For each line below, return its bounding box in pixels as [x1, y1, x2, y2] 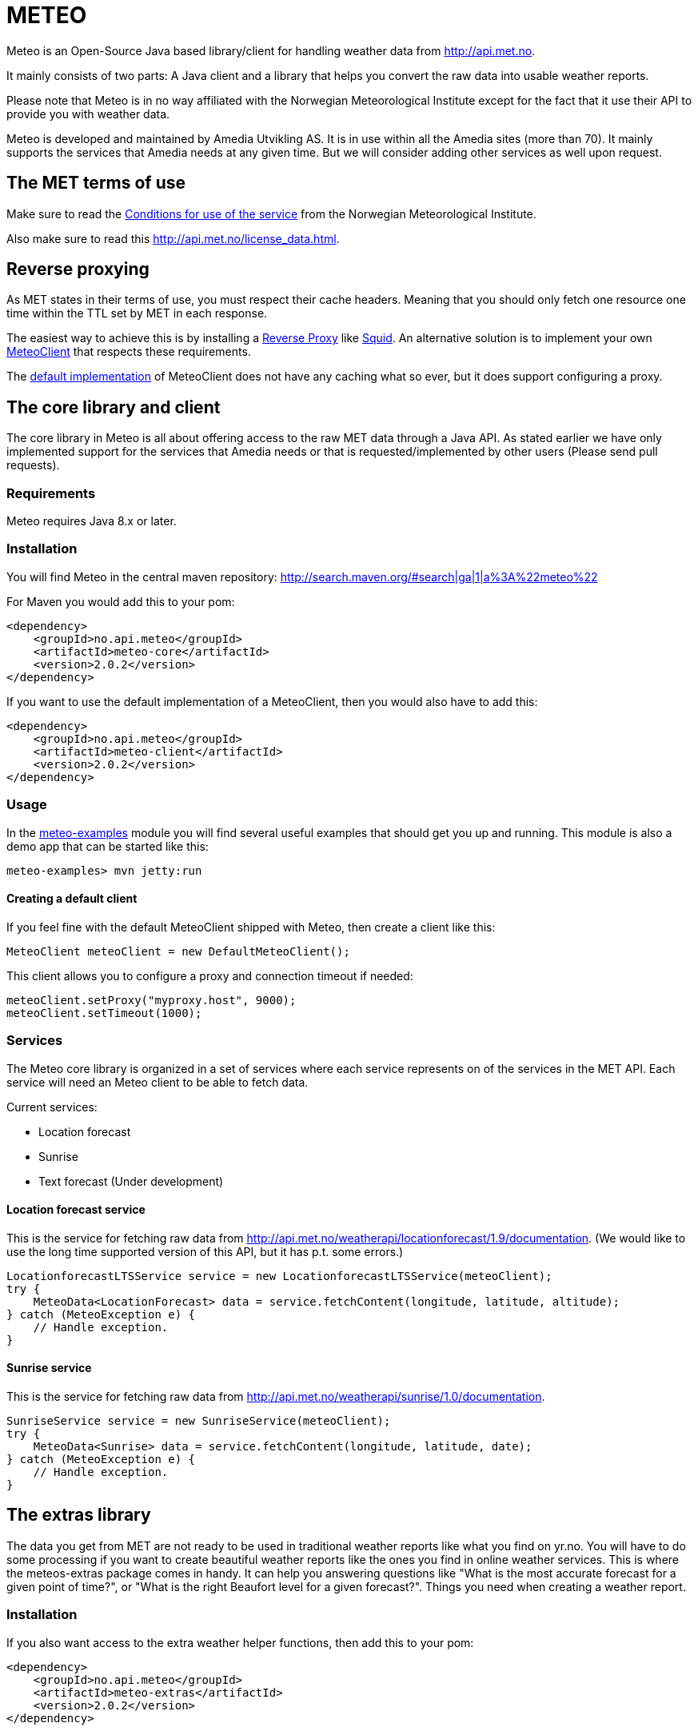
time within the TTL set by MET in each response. [6, 306, 268, 321]
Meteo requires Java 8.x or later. [6, 514, 177, 528]
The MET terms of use [6, 173, 186, 193]
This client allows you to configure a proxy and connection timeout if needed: [6, 968, 413, 983]
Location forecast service [6, 1203, 146, 1217]
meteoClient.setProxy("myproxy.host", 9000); [6, 993, 297, 1007]
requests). [6, 458, 60, 473]
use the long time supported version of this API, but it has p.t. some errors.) [6, 1244, 404, 1258]
